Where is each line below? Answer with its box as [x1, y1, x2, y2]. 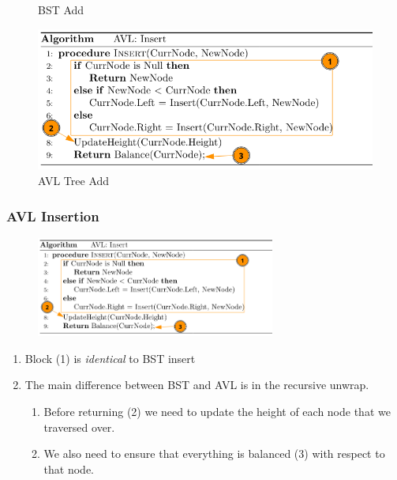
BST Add [38, 2, 84, 17]
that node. [43, 460, 94, 477]
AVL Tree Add [38, 172, 110, 188]
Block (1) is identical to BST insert [24, 350, 196, 366]
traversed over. [43, 418, 115, 435]
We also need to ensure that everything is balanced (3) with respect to [43, 445, 385, 462]
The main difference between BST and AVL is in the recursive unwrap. [24, 376, 369, 393]
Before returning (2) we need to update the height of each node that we [43, 403, 391, 420]
